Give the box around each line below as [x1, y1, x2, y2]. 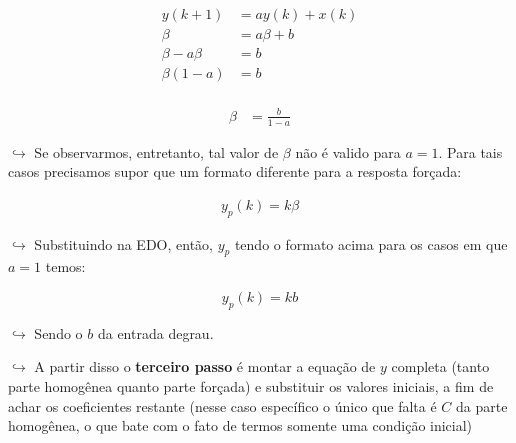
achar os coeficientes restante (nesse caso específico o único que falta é [8, 395, 437, 416]
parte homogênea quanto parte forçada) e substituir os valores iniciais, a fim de [8, 375, 494, 396]
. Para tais [438, 141, 503, 162]
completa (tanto [391, 356, 490, 377]
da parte [456, 395, 508, 416]
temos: [45, 256, 86, 277]
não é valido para [295, 141, 401, 162]
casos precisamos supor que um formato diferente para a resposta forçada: [8, 161, 462, 182]
